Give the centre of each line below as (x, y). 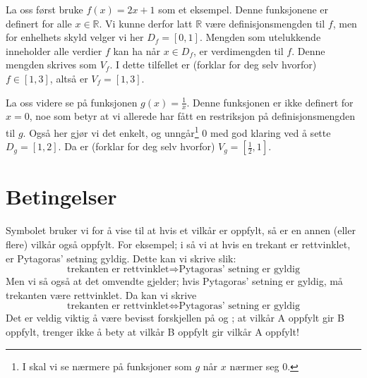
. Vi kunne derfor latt (146, 23)
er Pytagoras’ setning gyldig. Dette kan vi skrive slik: (121, 258)
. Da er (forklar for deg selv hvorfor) (137, 146)
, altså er (69, 78)
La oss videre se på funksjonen (72, 102)
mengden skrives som (51, 65)
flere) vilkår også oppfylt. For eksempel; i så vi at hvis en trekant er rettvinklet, (178, 244)
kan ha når (137, 50)
